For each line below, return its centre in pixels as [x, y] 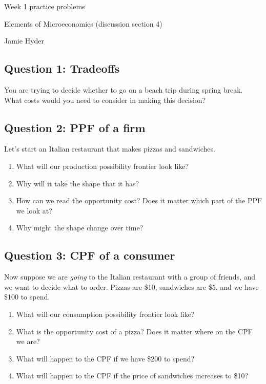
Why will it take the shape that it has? [78, 183]
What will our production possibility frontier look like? [103, 166]
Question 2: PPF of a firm [75, 127]
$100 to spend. [27, 297]
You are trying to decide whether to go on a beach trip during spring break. [124, 89]
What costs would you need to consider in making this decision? [105, 100]
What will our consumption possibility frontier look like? [105, 314]
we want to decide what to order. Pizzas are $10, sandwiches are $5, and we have [131, 286]
